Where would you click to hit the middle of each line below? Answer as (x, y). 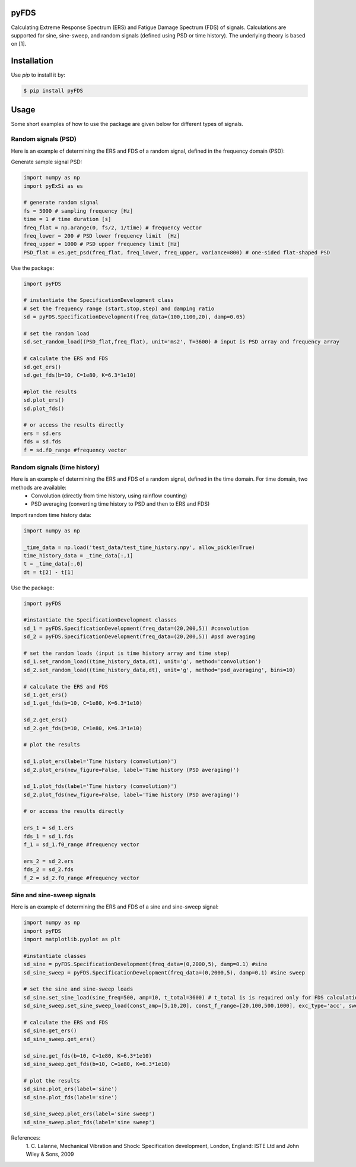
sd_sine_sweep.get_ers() (60, 1039)
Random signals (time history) (55, 467)
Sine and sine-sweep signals (53, 895)
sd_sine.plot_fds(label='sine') (71, 1097)
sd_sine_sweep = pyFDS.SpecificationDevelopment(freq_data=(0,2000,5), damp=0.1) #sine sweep (164, 972)
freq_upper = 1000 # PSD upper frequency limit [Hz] (102, 244)
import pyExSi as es (53, 186)
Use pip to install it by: (38, 75)
